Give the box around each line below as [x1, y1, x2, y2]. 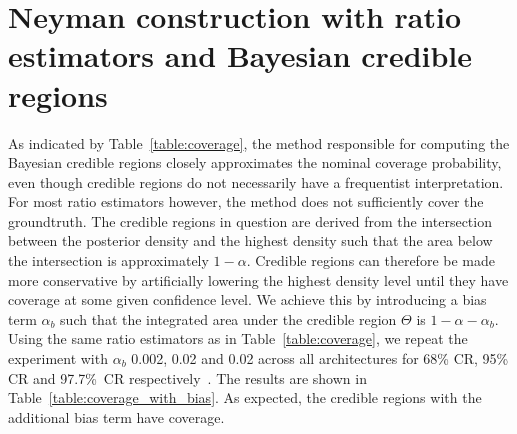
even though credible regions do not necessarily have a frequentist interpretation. [8, 171, 504, 192]
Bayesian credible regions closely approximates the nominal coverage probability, [8, 152, 502, 173]
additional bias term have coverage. [8, 406, 225, 427]
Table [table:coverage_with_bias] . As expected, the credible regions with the [8, 387, 482, 408]
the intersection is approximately [8, 250, 209, 271]
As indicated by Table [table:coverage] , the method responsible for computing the [8, 132, 510, 153]
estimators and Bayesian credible [8, 35, 473, 76]
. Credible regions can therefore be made [246, 250, 495, 271]
